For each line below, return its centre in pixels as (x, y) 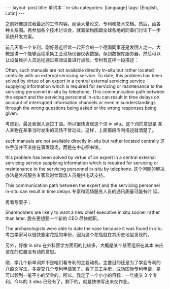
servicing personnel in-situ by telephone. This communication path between (85, 92)
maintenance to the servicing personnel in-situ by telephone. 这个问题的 (81, 169)
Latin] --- (15, 13)
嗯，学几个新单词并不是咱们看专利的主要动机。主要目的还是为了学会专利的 (83, 262)
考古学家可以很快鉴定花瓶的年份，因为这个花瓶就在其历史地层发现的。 (79, 234)
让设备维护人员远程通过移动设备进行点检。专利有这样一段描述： (72, 60)
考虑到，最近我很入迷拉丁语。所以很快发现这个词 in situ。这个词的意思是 (81, 124)
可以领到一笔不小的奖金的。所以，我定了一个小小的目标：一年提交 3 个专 (81, 275)
